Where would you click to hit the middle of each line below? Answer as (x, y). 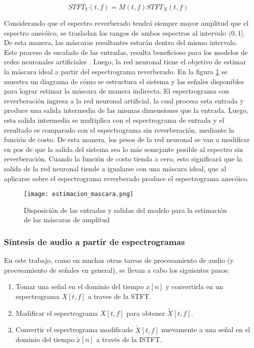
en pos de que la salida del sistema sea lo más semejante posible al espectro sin (124, 149)
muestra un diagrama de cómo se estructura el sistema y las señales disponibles (124, 81)
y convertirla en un (194, 286)
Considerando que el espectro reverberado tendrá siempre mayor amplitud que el (126, 23)
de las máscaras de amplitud (67, 220)
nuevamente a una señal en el (206, 329)
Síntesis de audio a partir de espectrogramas (94, 241)
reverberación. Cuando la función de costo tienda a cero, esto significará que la (123, 159)
